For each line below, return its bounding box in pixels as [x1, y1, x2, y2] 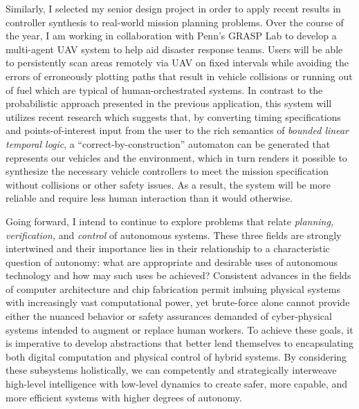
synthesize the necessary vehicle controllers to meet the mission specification [6, 164, 329, 178]
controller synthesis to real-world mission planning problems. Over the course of [6, 15, 344, 29]
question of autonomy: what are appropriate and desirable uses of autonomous [6, 254, 338, 269]
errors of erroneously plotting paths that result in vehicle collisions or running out [6, 68, 353, 83]
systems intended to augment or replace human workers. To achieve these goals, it [6, 322, 353, 336]
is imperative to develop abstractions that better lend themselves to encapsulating [6, 336, 354, 350]
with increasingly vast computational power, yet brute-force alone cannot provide [6, 295, 350, 310]
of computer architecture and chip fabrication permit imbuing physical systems [6, 281, 340, 296]
